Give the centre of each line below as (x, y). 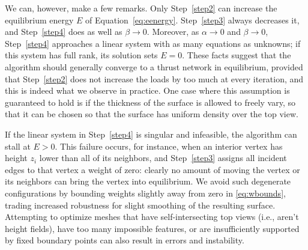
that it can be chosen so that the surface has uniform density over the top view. (152, 114)
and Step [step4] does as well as (64, 32)
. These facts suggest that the (237, 55)
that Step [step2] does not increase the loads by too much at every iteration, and (154, 78)
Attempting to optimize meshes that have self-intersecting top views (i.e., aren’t (152, 217)
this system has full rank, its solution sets (81, 55)
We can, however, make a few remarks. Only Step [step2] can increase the (141, 8)
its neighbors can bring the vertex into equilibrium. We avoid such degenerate (148, 181)
